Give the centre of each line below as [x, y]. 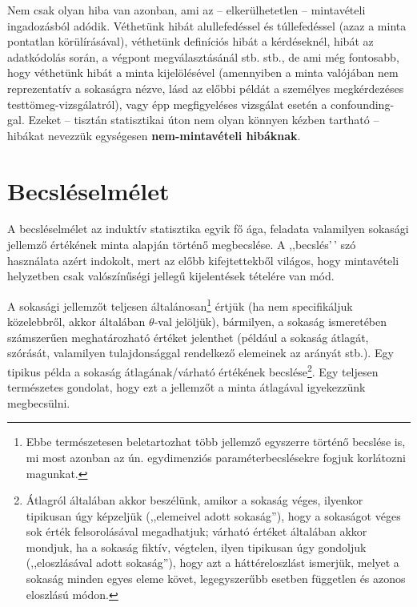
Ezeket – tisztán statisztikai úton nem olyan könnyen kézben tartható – [204, 120]
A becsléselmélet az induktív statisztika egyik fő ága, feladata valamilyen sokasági [208, 229]
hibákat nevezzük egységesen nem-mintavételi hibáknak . [154, 135]
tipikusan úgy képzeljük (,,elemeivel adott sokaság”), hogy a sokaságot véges [213, 515]
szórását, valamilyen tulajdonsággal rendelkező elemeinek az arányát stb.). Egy [200, 353]
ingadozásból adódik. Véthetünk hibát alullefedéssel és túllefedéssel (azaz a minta [207, 25]
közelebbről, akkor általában [76, 322]
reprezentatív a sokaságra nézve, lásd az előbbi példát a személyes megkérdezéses [206, 88]
